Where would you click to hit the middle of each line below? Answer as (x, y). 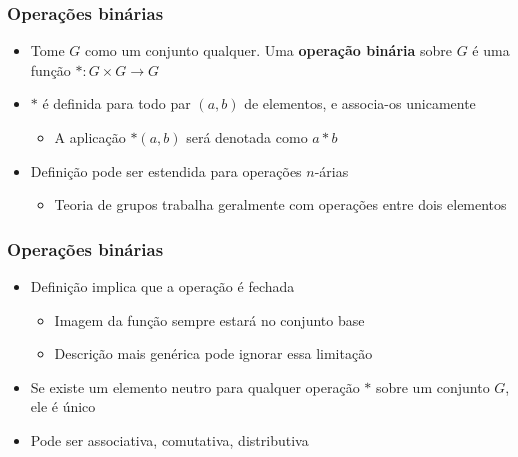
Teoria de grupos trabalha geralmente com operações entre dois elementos (280, 204)
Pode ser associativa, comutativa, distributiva (169, 439)
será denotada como (247, 137)
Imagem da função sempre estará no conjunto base (209, 319)
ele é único (63, 406)
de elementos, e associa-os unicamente (360, 103)
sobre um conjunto (432, 386)
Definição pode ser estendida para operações (166, 170)
